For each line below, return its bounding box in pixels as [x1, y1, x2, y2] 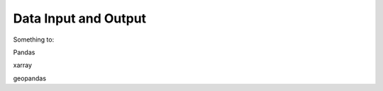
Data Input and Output [13, 11, 147, 26]
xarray [13, 61, 32, 70]
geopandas [13, 74, 46, 83]
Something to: [13, 35, 55, 44]
